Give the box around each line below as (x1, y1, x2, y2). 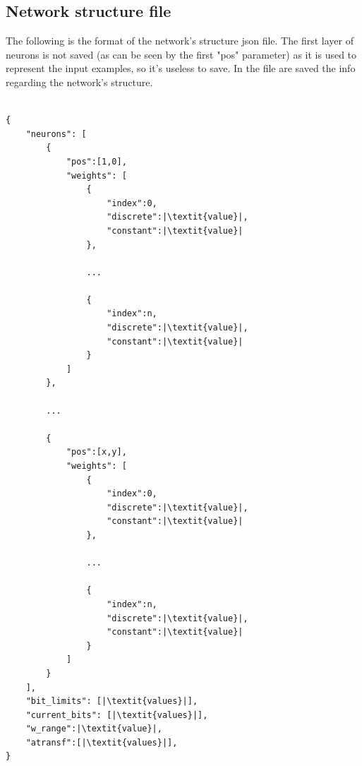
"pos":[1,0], (66, 156, 127, 167)
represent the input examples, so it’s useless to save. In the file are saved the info (6, 61, 356, 76)
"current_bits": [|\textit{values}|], (25, 710, 208, 720)
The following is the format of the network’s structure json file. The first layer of (6, 33, 354, 48)
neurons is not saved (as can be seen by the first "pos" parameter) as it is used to (6, 47, 357, 61)
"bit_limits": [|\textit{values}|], (25, 696, 198, 707)
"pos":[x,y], (66, 447, 127, 457)
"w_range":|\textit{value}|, (25, 724, 162, 734)
